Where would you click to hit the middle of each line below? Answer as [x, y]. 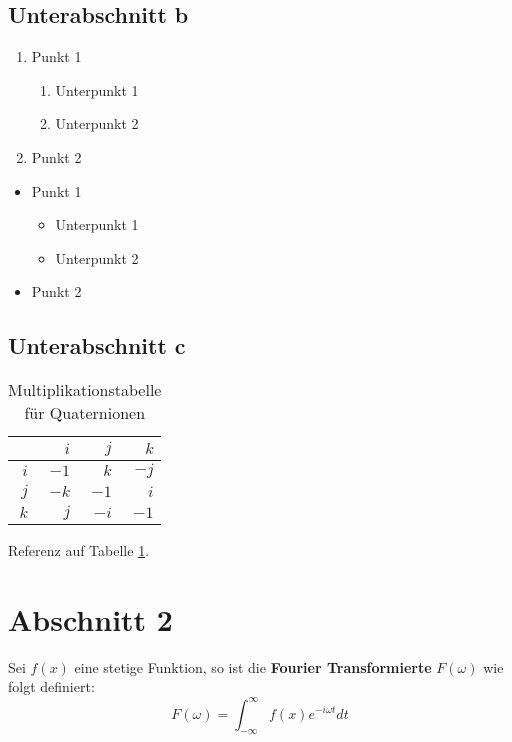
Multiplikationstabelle [85, 390]
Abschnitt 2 [90, 618]
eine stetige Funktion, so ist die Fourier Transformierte [253, 666]
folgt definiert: [51, 686]
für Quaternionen [85, 413]
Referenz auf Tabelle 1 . [79, 550]
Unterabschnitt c [97, 345]
